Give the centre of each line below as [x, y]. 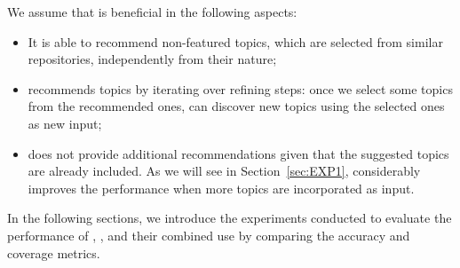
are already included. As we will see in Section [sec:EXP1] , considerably [224, 171]
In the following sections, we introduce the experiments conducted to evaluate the [230, 218]
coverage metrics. [54, 252]
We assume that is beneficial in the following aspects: [152, 12]
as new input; [65, 123]
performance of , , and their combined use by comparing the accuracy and [209, 235]
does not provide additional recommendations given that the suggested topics [238, 153]
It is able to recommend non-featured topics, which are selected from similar [235, 41]
